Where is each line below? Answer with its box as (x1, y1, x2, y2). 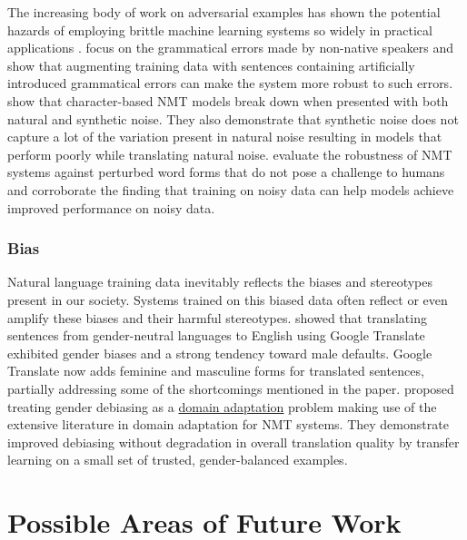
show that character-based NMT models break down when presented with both (7, 91, 449, 110)
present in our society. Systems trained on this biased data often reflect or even (7, 290, 448, 309)
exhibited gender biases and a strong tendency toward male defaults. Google (7, 343, 432, 362)
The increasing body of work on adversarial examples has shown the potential (7, 3, 441, 21)
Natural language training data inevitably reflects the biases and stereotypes (7, 272, 433, 291)
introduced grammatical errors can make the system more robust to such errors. (7, 74, 453, 93)
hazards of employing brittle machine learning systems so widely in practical (7, 20, 432, 39)
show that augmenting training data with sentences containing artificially (7, 55, 415, 74)
